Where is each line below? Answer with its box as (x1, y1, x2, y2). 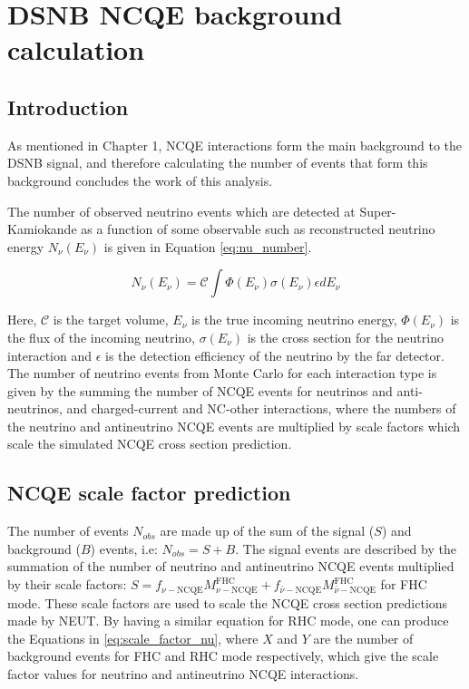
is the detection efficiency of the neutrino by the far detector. (105, 345, 445, 364)
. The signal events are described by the (235, 539, 456, 558)
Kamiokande (7, 219, 77, 238)
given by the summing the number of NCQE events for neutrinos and (7, 381, 393, 400)
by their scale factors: (7, 575, 127, 594)
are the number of (313, 628, 414, 647)
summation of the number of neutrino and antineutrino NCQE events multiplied (7, 557, 454, 576)
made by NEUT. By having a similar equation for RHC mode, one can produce (7, 611, 449, 630)
